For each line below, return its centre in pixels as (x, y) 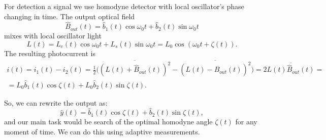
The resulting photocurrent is (50, 53)
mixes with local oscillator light (53, 36)
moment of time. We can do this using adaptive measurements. (102, 131)
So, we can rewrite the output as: (56, 102)
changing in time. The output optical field (70, 16)
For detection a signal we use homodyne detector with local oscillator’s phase (124, 6)
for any (246, 122)
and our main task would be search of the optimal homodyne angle (108, 122)
